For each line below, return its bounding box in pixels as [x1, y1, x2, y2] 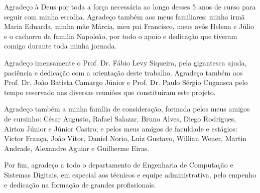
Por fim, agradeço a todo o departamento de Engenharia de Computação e [4, 159, 233, 170]
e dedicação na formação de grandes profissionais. [4, 179, 156, 189]
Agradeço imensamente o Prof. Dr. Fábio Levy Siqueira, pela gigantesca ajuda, [4, 57, 247, 67]
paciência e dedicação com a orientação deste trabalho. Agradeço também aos [4, 67, 243, 77]
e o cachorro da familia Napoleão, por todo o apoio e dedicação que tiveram [4, 30, 237, 41]
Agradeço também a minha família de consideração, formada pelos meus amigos [4, 103, 250, 114]
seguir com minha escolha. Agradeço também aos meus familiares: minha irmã [4, 11, 245, 21]
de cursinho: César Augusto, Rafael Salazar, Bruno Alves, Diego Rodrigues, [4, 113, 236, 123]
